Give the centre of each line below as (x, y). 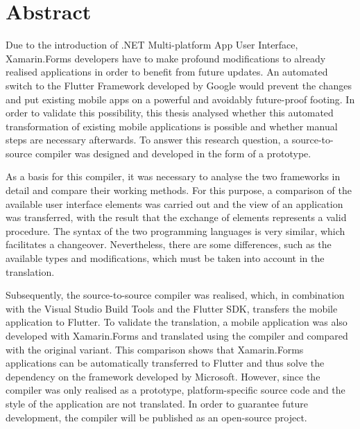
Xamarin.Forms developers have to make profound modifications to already (166, 58)
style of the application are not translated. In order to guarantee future (157, 403)
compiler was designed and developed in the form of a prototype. (173, 153)
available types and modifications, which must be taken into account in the (165, 258)
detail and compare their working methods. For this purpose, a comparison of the (179, 190)
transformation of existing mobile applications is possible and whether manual (172, 126)
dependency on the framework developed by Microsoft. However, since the (163, 376)
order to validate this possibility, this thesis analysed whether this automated (170, 113)
